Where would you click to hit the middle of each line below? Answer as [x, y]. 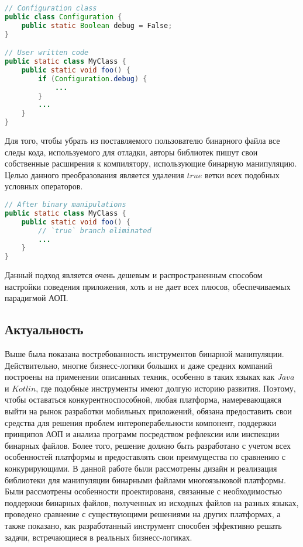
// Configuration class [51, 8]
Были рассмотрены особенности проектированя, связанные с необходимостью [144, 491]
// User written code [47, 53]
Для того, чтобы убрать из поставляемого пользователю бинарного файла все [142, 141]
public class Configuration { [63, 17]
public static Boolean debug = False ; [97, 25]
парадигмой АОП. [37, 298]
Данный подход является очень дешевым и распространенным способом [134, 275]
